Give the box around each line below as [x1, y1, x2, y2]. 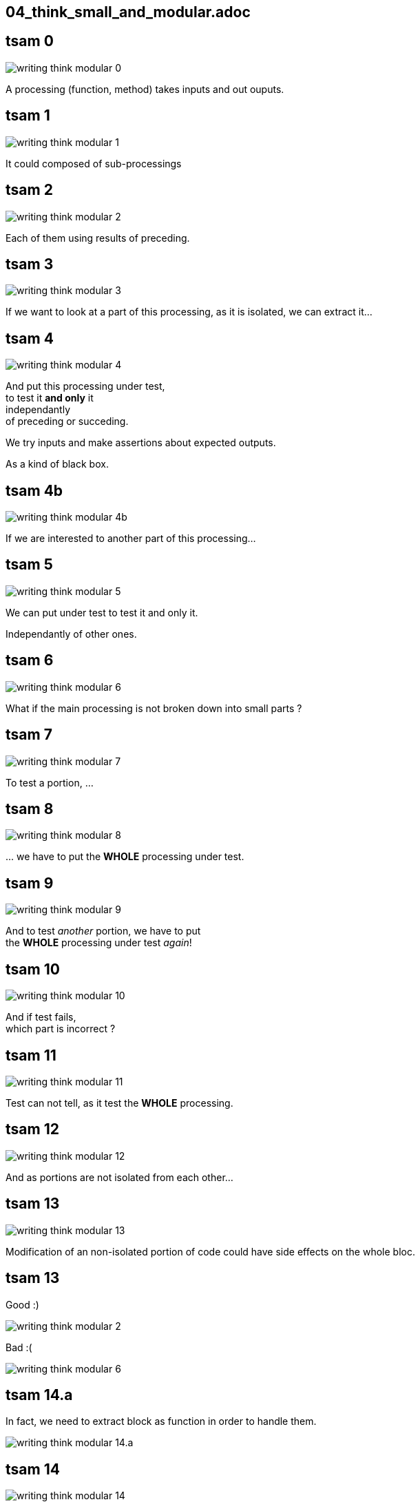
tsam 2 [6, 181, 53, 199]
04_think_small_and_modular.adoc [6, 3, 251, 21]
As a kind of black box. [6, 458, 109, 470]
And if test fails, [6, 1011, 76, 1023]
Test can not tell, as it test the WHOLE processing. [6, 1096, 233, 1109]
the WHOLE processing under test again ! [6, 937, 192, 949]
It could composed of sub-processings [6, 157, 182, 169]
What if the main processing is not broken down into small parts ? [6, 702, 302, 714]
